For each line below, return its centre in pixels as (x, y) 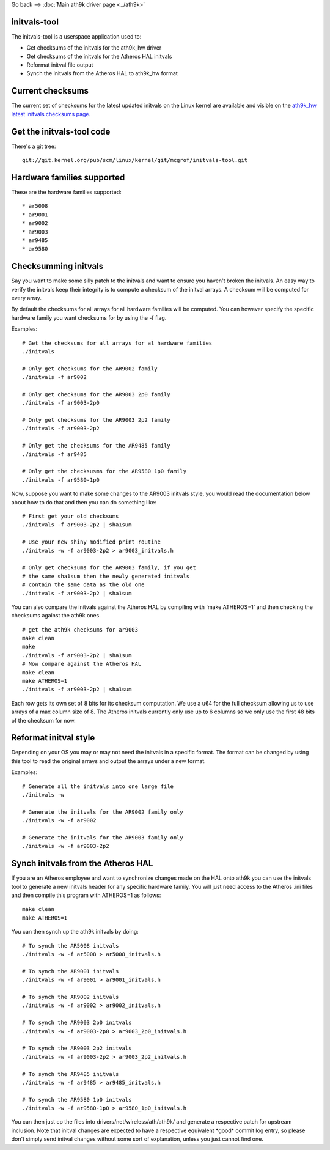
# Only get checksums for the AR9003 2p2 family (96, 420)
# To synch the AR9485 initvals (71, 1074)
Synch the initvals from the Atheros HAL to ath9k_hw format (102, 73)
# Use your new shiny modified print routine (92, 542)
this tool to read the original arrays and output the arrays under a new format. (108, 761)
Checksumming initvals (57, 266)
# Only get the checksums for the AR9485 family (96, 446)
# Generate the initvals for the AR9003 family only (103, 838)
